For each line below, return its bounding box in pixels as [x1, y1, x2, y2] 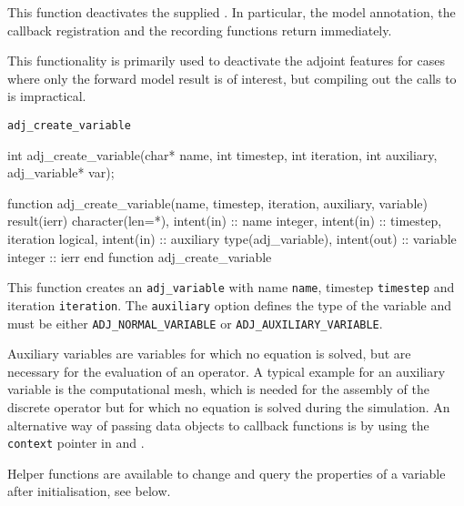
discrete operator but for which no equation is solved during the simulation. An [7, 397, 450, 416]
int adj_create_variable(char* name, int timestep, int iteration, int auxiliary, [7, 145, 438, 164]
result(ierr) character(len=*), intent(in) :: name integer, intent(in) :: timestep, [7, 211, 442, 230]
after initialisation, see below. [7, 481, 171, 501]
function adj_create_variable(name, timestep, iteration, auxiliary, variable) [7, 193, 428, 212]
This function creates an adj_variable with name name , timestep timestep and [7, 278, 455, 297]
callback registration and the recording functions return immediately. [7, 20, 392, 39]
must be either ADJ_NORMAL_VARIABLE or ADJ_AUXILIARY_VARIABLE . [7, 313, 383, 332]
